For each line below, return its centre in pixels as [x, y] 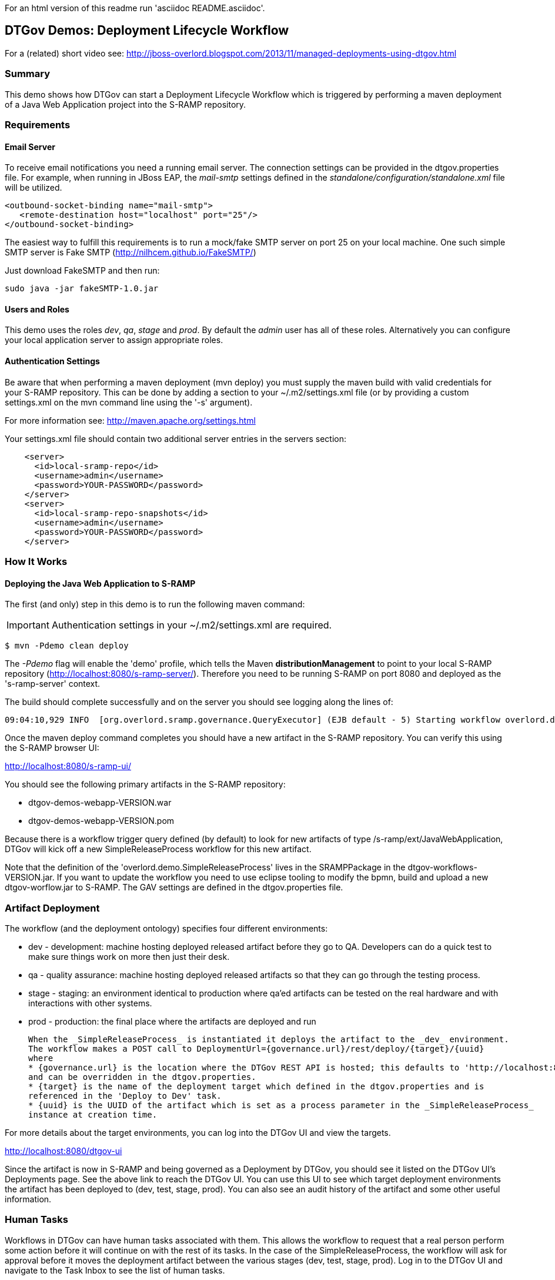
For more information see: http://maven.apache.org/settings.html [130, 420]
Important [28, 625]
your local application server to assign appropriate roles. [114, 340]
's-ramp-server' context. [53, 684]
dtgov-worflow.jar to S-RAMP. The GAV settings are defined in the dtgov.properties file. [174, 887]
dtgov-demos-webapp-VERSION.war [100, 803]
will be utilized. [34, 188]
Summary [28, 74]
